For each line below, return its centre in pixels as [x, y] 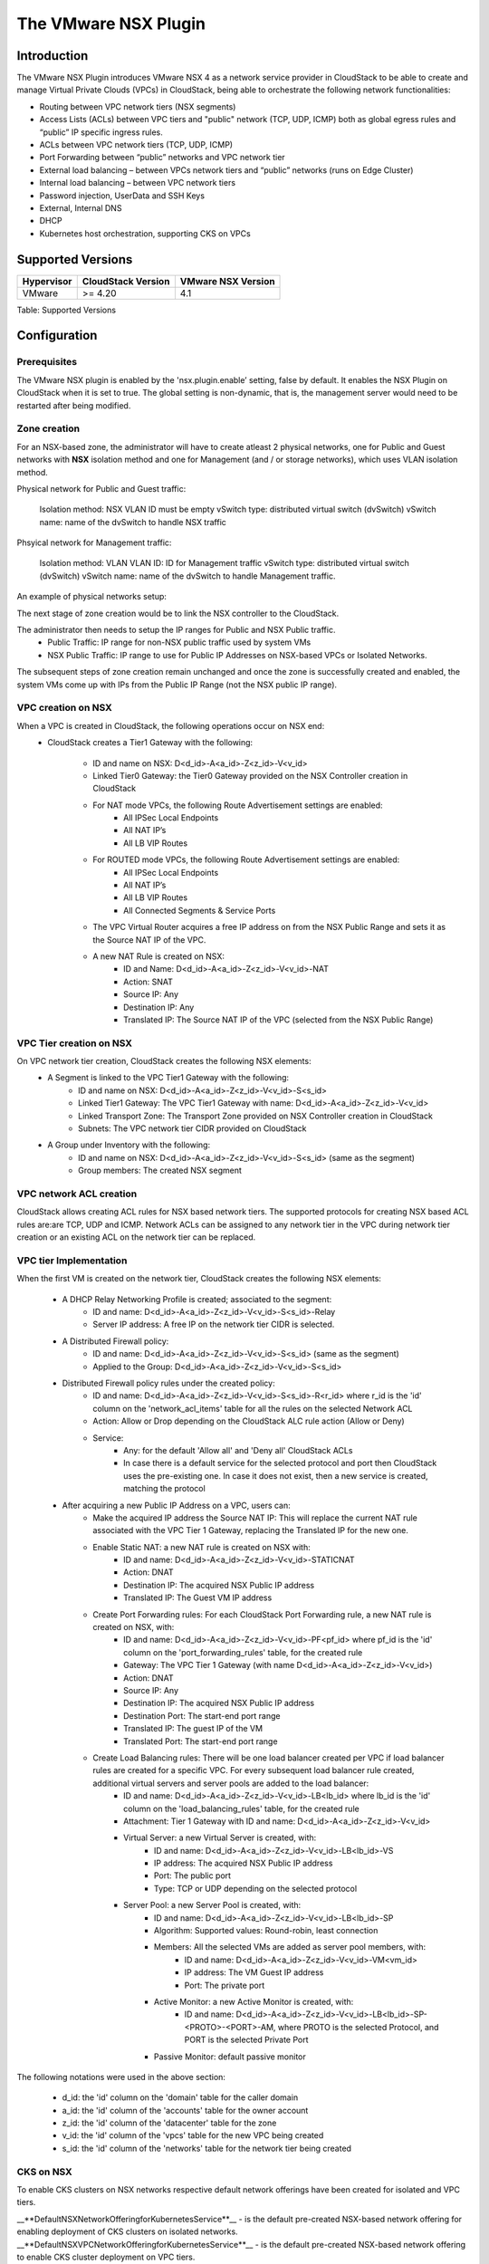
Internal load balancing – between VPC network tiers [137, 183]
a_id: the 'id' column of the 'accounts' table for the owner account [185, 2110]
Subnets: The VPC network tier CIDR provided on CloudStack [192, 1128]
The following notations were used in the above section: [121, 2077]
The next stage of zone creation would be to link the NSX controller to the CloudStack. [178, 613]
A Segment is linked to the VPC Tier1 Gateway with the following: [168, 1078]
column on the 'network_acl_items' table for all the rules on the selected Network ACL [253, 1408]
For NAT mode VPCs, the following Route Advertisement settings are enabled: [238, 805]
